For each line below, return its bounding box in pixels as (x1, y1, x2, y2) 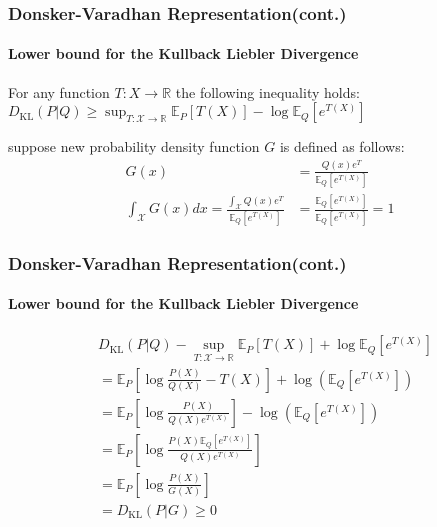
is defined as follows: (279, 136, 405, 157)
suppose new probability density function (8, 136, 260, 157)
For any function (8, 81, 110, 102)
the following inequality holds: (175, 81, 360, 102)
